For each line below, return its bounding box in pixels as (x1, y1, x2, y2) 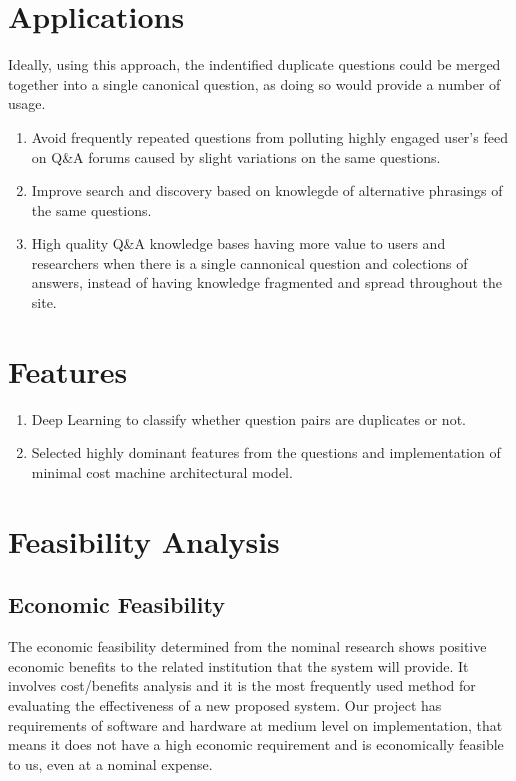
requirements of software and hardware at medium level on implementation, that (8, 714, 503, 735)
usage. (8, 93, 46, 114)
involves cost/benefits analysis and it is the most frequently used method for (8, 675, 476, 696)
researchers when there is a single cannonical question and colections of (31, 252, 468, 273)
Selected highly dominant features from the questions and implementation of (31, 442, 501, 463)
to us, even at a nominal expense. (8, 753, 213, 774)
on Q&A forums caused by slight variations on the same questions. (31, 146, 441, 167)
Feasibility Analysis (8, 520, 280, 561)
